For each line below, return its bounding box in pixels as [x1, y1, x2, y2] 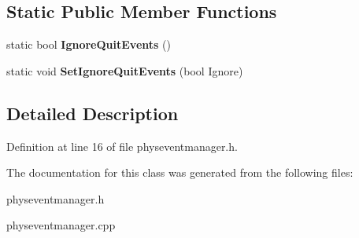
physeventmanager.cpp [6, 217, 116, 233]
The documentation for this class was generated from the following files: [6, 164, 353, 181]
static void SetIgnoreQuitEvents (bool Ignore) [6, 62, 243, 79]
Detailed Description [6, 101, 179, 125]
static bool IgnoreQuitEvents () [6, 36, 171, 53]
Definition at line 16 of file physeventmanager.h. [6, 137, 238, 154]
